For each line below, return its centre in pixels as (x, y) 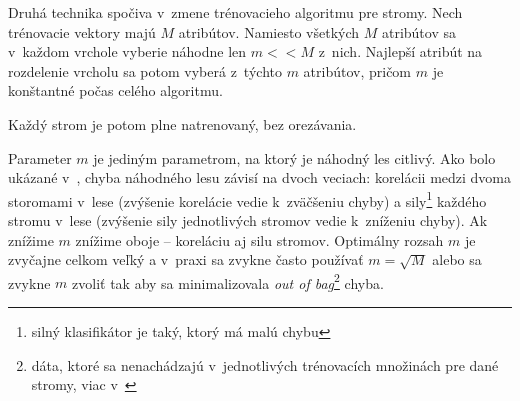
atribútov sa (418, 31)
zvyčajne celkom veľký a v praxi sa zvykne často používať (186, 259)
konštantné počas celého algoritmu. (115, 90)
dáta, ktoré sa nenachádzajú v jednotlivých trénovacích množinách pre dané (265, 364)
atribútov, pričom (357, 70)
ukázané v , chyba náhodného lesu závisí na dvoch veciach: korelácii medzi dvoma (260, 177)
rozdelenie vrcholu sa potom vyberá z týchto (145, 70)
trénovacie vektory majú (82, 31)
